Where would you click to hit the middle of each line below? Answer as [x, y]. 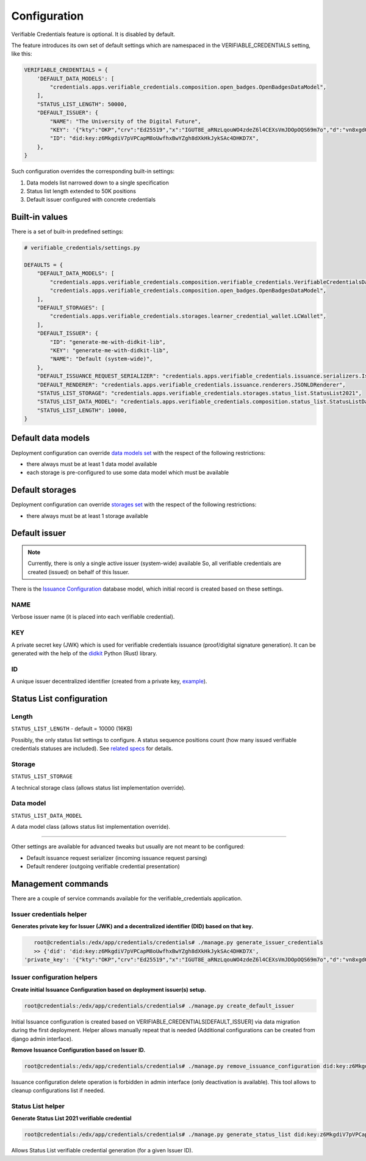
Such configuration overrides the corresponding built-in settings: [93, 172]
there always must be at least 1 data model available [92, 464]
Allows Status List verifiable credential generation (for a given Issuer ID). [102, 1151]
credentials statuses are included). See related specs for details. [92, 748]
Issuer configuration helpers [54, 977]
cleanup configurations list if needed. [58, 1091]
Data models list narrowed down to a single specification [98, 183]
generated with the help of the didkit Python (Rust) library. [84, 653]
